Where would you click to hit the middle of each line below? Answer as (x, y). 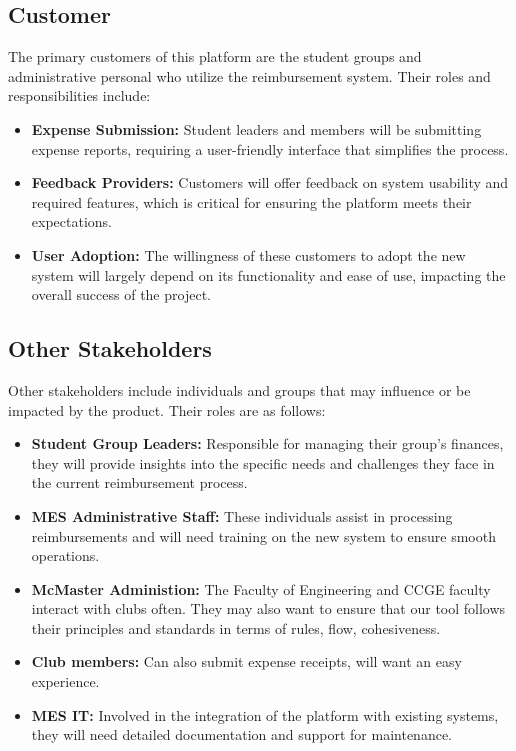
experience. (65, 681)
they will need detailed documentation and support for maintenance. (241, 734)
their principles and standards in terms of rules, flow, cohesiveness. (236, 627)
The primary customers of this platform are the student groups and (215, 56)
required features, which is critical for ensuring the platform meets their (251, 201)
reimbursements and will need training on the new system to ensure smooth (263, 535)
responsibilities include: (79, 95)
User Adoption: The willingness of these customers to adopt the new (248, 254)
